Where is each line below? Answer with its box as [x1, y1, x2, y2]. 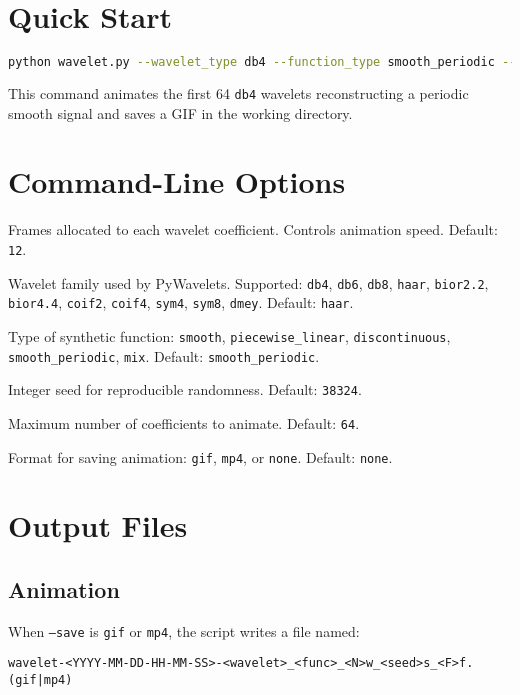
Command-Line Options [8, 161, 346, 202]
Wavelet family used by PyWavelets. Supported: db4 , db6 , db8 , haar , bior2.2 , [8, 272, 489, 293]
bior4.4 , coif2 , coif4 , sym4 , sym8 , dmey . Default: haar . [8, 292, 354, 313]
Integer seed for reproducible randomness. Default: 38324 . [8, 379, 362, 400]
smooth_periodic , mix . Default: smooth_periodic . [8, 345, 320, 366]
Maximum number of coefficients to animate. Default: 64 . [8, 412, 360, 433]
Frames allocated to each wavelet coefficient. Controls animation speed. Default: [8, 219, 498, 240]
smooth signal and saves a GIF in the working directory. [8, 102, 353, 123]
